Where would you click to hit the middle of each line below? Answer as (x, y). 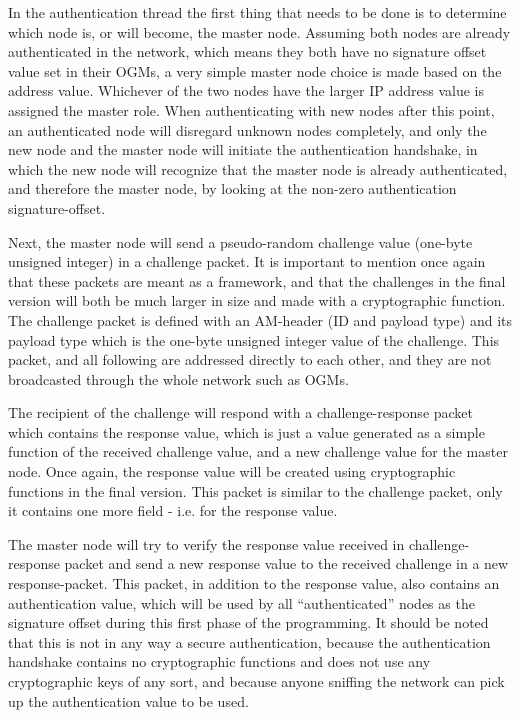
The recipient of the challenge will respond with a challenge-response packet (241, 412)
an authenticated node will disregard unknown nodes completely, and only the (247, 129)
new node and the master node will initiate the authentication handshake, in (243, 149)
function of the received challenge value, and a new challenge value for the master (258, 451)
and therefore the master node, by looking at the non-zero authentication (232, 188)
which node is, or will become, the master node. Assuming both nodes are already (259, 31)
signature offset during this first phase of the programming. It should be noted (248, 622)
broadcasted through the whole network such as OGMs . (178, 378)
